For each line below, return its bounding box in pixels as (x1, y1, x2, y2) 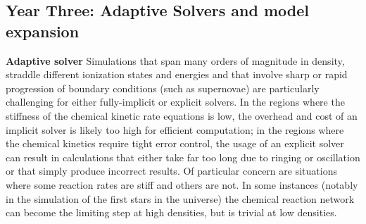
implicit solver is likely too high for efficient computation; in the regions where (6, 122, 344, 137)
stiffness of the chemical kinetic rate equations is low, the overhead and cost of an (6, 108, 358, 123)
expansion (6, 20, 80, 42)
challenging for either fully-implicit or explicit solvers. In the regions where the (6, 94, 345, 109)
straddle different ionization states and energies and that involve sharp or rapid (6, 67, 348, 82)
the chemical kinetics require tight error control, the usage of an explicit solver (6, 136, 344, 151)
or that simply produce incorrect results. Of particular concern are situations (6, 163, 337, 178)
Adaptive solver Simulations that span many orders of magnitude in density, (6, 53, 345, 68)
